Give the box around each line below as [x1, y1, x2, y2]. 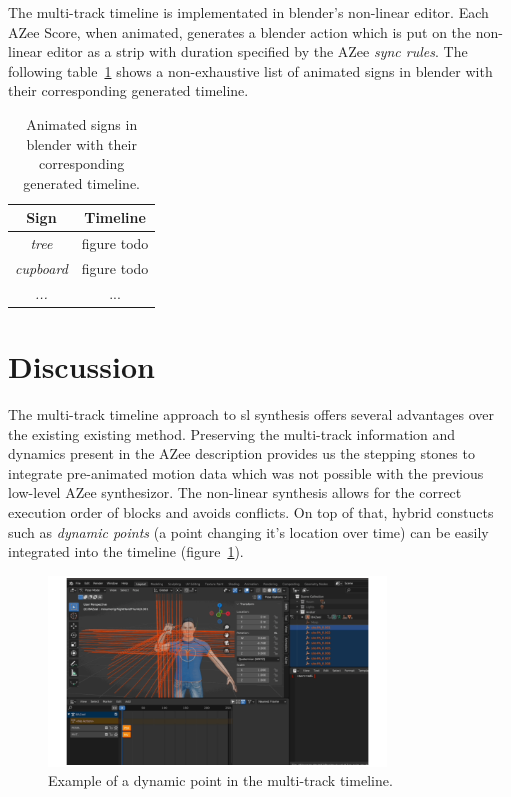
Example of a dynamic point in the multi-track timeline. [48, 770, 393, 791]
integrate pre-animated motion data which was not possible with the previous [8, 462, 484, 483]
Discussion [8, 346, 155, 387]
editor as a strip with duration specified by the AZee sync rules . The [46, 41, 468, 62]
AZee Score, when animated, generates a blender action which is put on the [8, 21, 472, 42]
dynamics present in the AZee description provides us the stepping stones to [8, 443, 475, 464]
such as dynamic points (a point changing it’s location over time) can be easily [8, 521, 489, 542]
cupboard [15, 258, 68, 279]
